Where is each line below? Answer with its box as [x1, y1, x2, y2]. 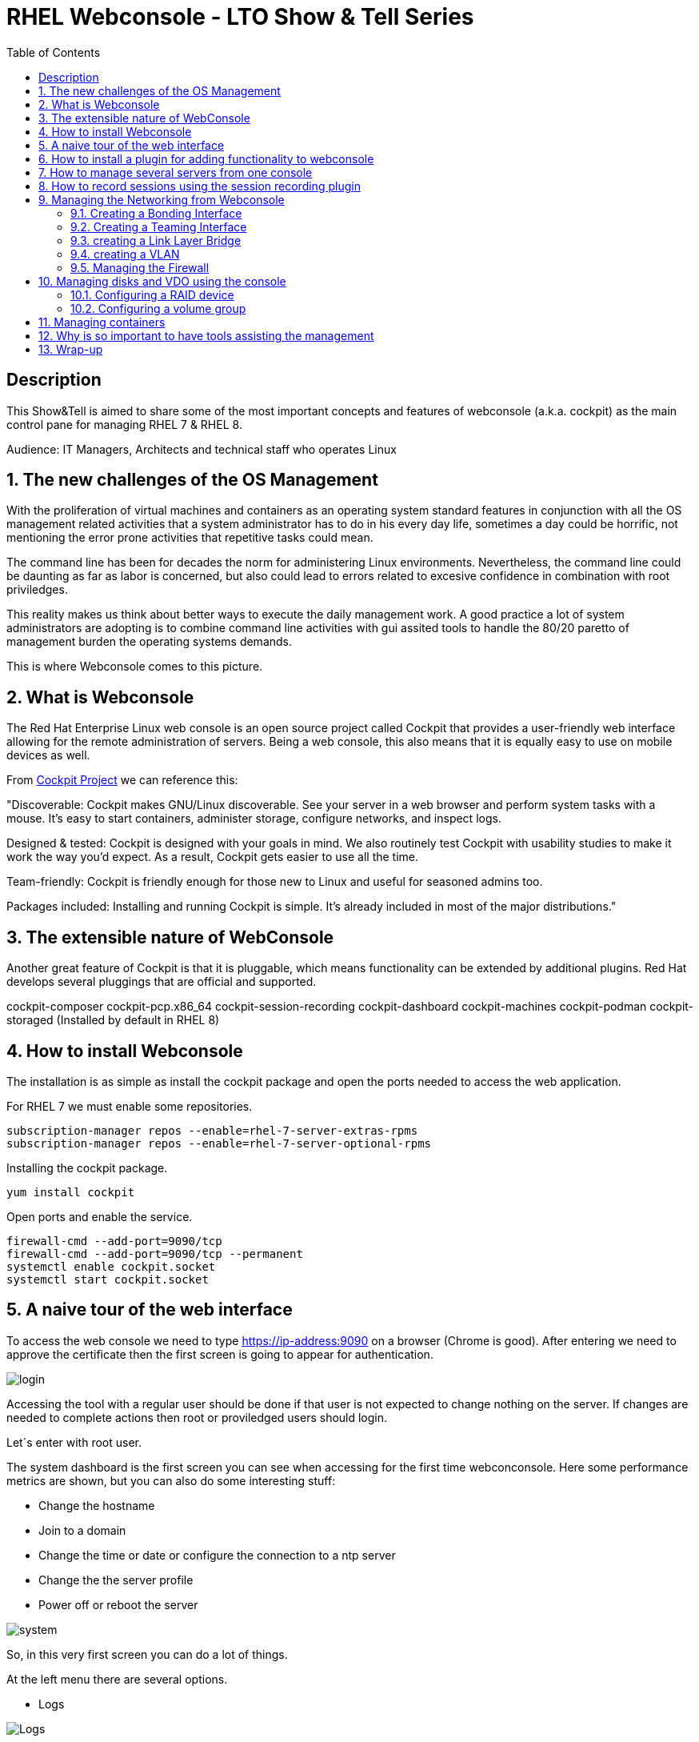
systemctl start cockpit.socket [6, 1272, 209, 1286]
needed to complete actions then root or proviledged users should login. [6, 1410, 388, 1424]
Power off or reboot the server [38, 1597, 198, 1612]
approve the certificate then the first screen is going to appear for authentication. [6, 1347, 433, 1361]
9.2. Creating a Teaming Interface [70, 219, 247, 234]
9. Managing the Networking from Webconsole [38, 192, 285, 206]
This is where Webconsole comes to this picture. [6, 659, 263, 674]
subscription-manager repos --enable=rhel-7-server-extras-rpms [6, 1123, 418, 1137]
